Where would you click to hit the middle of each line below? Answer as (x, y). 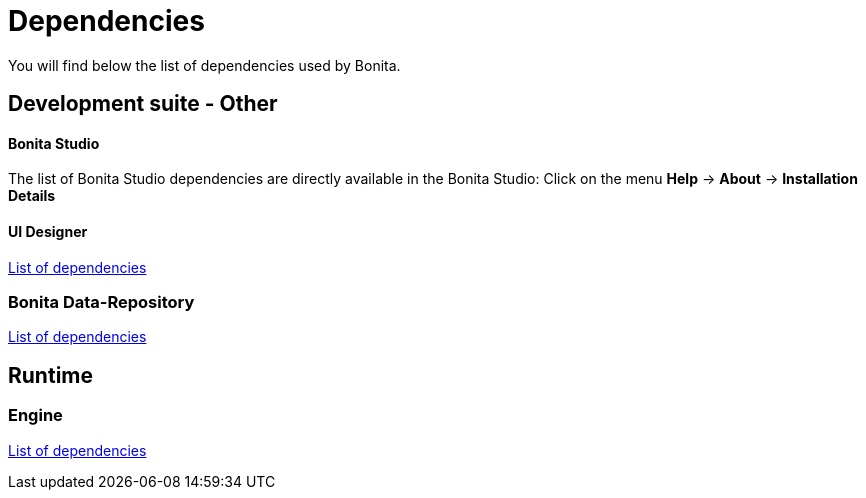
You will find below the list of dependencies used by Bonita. (204, 65)
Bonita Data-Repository (101, 301)
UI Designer (48, 231)
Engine (35, 415)
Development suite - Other (143, 104)
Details (32, 196)
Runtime (50, 375)
